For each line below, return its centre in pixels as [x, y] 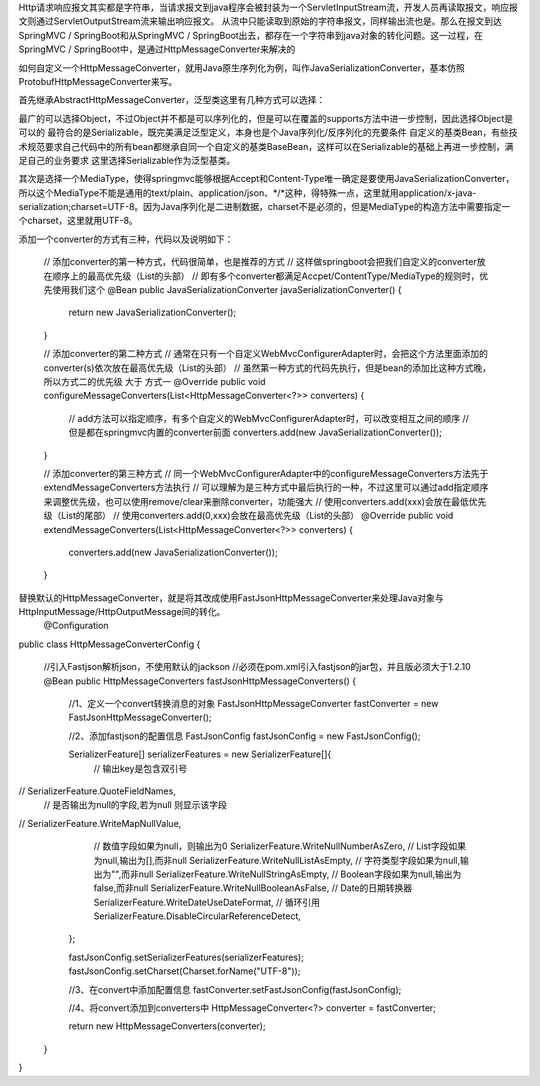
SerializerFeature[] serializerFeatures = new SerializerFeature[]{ [200, 754]
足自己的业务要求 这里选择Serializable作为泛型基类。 [127, 160]
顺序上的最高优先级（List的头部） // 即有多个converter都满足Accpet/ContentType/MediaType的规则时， [265, 276]
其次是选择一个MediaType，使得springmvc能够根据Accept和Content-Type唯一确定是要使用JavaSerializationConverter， [266, 179]
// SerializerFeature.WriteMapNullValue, [100, 823]
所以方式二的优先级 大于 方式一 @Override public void [154, 381]
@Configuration [76, 626]
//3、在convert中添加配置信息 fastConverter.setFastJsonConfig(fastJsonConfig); [235, 989]
